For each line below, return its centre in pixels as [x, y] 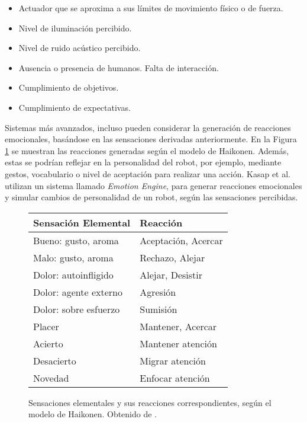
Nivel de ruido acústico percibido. [80, 48]
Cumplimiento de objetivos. [69, 87]
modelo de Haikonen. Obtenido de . [93, 414]
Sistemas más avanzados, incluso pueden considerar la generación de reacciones [148, 127]
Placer [46, 326]
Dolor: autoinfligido [73, 274]
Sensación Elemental [82, 222]
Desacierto [55, 360]
